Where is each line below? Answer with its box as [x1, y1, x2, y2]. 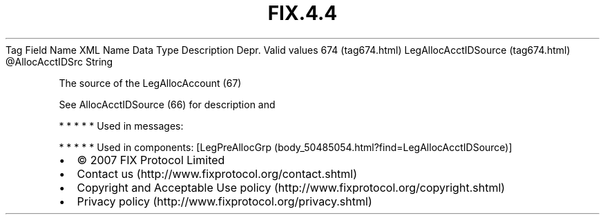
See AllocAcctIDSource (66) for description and [59, 98, 276, 110]
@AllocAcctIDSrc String [6, 55, 113, 68]
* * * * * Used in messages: [59, 119, 184, 132]
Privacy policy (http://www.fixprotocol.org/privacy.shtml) [77, 194, 372, 208]
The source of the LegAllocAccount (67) [59, 77, 242, 89]
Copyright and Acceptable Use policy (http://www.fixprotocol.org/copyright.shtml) [77, 180, 506, 194]
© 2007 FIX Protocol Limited [77, 152, 225, 167]
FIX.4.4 [267, 1, 338, 25]
